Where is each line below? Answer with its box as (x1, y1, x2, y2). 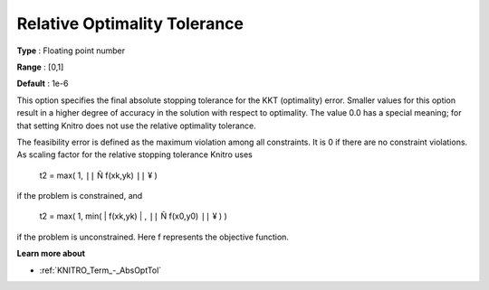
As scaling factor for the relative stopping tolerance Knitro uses (16, 149, 253, 160)
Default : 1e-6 (16, 78, 69, 89)
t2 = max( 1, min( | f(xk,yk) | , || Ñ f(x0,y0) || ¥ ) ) (39, 210, 228, 221)
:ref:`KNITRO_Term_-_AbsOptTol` (39, 265, 162, 276)
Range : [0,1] (16, 61, 64, 72)
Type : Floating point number (16, 45, 126, 56)
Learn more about (16, 248, 86, 259)
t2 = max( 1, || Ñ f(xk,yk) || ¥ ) (39, 170, 158, 181)
